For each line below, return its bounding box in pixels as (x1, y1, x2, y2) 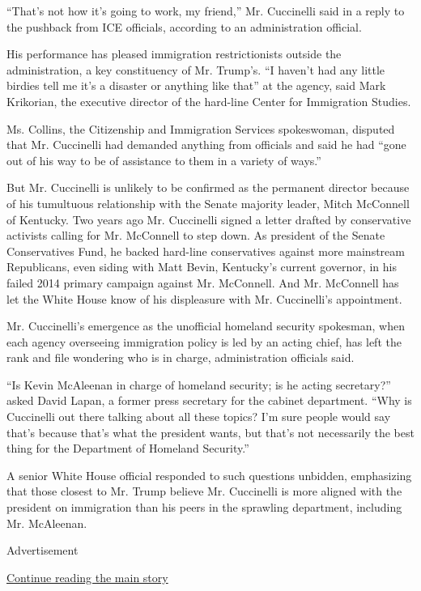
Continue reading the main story (6, 568, 168, 585)
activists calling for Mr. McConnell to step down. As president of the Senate (6, 227, 385, 244)
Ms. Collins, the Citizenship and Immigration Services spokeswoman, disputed (6, 120, 395, 137)
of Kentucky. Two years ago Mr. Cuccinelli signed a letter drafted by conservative (6, 210, 411, 227)
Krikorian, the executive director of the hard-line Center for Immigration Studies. (6, 92, 411, 109)
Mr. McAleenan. (6, 514, 87, 531)
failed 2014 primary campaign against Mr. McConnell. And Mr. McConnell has (6, 274, 399, 291)
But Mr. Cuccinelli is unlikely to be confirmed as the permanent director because (6, 179, 410, 196)
